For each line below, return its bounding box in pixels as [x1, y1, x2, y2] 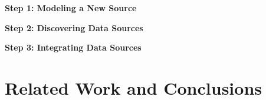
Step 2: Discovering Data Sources [5, 21, 143, 34]
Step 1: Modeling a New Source [5, 2, 137, 14]
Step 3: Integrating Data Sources [5, 41, 142, 54]
